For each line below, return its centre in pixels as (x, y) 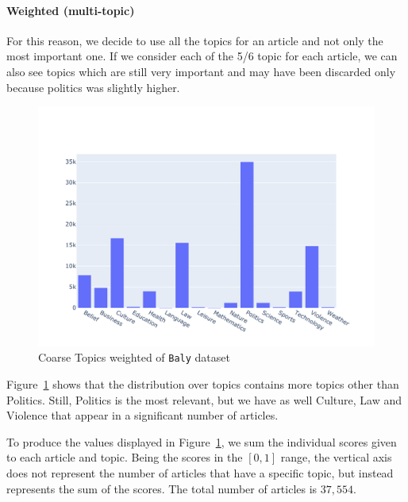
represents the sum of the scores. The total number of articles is (162, 488)
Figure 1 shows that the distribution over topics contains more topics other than (203, 384)
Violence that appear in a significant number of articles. (142, 415)
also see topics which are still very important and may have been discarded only (201, 71)
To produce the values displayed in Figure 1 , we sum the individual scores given (202, 441)
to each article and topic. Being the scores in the (125, 457)
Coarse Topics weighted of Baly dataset (134, 357)
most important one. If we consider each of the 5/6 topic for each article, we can (202, 56)
